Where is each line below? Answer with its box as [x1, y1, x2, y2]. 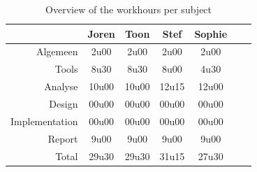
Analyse [44, 79, 78, 94]
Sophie [194, 26, 228, 41]
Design [49, 96, 78, 110]
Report [47, 131, 78, 145]
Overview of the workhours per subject [45, 2, 212, 16]
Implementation [10, 113, 78, 128]
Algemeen [36, 44, 78, 59]
